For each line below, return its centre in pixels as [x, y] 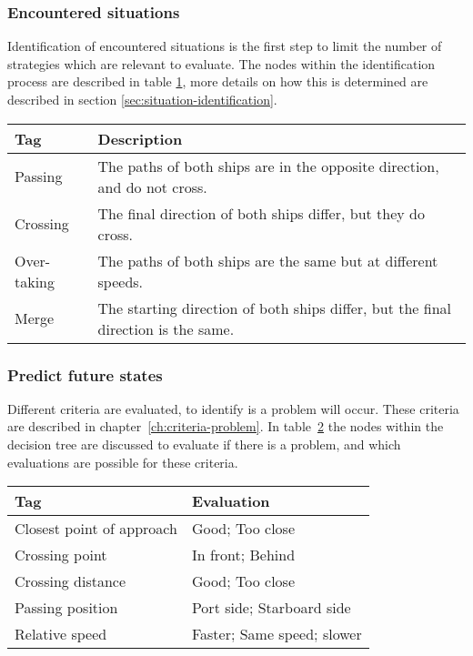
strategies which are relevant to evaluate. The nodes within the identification [221, 63]
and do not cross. [152, 187]
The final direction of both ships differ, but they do [261, 213]
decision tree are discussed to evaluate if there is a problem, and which [204, 444]
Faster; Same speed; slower [277, 634]
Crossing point [61, 555]
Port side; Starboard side [271, 608]
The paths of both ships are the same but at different [268, 260]
